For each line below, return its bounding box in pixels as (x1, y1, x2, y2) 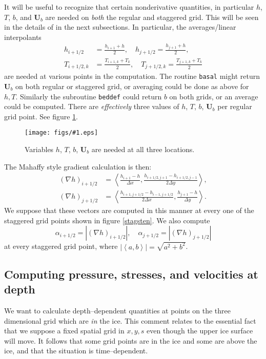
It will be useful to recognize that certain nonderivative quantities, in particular (4, 2, 254, 12)
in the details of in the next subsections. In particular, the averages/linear (4, 22, 236, 32)
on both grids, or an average (169, 91, 258, 101)
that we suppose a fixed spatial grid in (4, 325, 125, 336)
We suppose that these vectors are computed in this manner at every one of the (4, 205, 254, 216)
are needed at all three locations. (91, 144, 195, 154)
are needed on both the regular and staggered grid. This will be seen (45, 11, 259, 22)
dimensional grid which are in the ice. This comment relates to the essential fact (4, 315, 256, 326)
